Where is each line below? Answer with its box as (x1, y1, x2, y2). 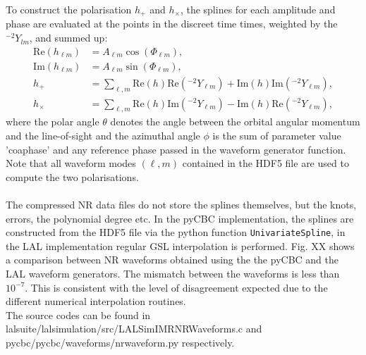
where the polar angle (6, 114, 99, 129)
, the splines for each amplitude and (180, 2, 336, 16)
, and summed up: (29, 30, 108, 45)
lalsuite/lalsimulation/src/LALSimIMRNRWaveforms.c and (6, 321, 262, 336)
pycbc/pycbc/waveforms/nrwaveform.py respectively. (6, 335, 235, 349)
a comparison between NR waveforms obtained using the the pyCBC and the (6, 252, 338, 267)
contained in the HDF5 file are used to (182, 156, 349, 170)
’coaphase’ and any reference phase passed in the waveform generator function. (6, 142, 346, 156)
